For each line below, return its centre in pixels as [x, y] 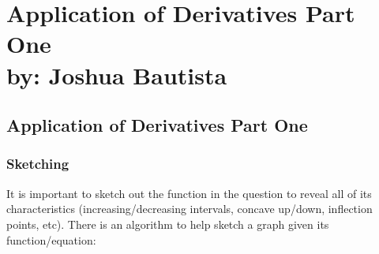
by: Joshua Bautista [117, 75]
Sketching [38, 164]
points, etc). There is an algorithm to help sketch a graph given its [168, 224]
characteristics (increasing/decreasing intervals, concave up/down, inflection [189, 209]
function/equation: [51, 239]
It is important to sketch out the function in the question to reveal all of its [189, 193]
